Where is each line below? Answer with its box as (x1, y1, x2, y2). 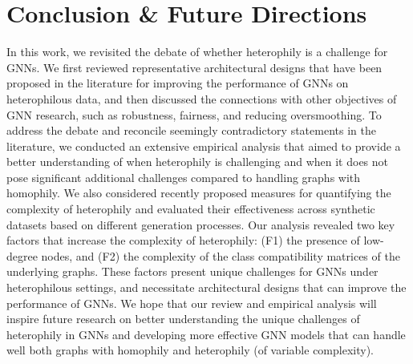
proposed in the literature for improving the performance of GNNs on (6, 75, 349, 91)
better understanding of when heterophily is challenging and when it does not (6, 153, 389, 170)
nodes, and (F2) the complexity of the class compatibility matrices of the (41, 247, 400, 264)
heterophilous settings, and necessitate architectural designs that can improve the (6, 279, 407, 296)
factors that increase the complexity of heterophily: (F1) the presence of (6, 232, 360, 249)
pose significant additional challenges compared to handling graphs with (6, 168, 361, 185)
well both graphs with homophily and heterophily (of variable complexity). (6, 342, 374, 358)
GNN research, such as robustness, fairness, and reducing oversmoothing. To (6, 106, 382, 123)
